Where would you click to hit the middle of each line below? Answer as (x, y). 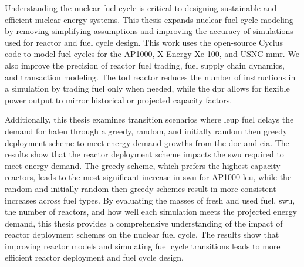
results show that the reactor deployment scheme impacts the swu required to (144, 154)
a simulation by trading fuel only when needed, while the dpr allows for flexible (147, 88)
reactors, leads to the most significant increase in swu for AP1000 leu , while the (148, 177)
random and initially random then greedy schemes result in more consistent (141, 188)
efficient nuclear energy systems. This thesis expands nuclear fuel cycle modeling (149, 19)
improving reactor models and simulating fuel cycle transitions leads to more (143, 246)
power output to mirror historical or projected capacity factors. (119, 99)
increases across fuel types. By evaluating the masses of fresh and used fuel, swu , (150, 200)
